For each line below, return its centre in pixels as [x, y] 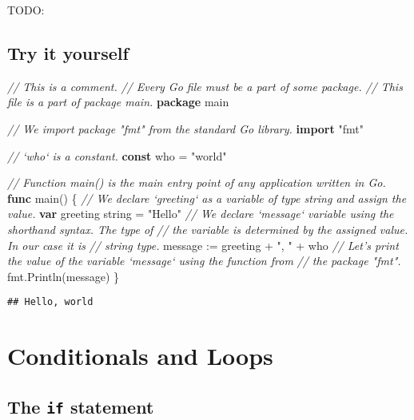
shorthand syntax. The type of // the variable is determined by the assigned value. [208, 229]
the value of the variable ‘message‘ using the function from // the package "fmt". [204, 261]
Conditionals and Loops [140, 356]
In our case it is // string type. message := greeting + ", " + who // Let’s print [203, 245]
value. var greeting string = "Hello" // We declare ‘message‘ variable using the [201, 214]
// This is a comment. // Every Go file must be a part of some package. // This [205, 86]
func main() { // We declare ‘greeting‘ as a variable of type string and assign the [207, 198]
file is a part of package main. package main [118, 102]
